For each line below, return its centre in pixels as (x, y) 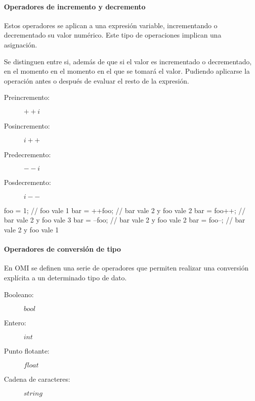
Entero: (15, 323)
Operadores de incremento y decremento (75, 6)
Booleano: (19, 294)
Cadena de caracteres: (37, 379)
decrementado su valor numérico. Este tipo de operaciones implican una (113, 35)
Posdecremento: (28, 182)
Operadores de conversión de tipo (63, 249)
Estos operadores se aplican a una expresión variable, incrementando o (111, 25)
